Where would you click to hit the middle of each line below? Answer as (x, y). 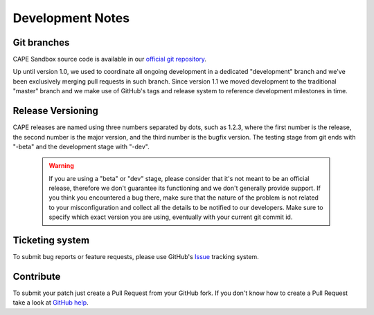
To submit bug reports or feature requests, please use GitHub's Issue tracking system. (136, 257)
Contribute (37, 276)
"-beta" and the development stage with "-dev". (81, 146)
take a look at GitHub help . (51, 303)
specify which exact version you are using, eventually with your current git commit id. (171, 217)
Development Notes (71, 18)
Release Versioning (55, 111)
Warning (61, 166)
